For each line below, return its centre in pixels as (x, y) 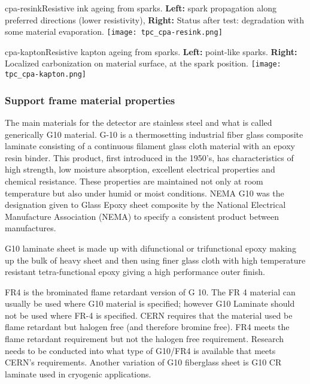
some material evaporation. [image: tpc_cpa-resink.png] (114, 31)
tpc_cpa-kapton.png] (46, 75)
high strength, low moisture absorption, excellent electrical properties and (140, 169)
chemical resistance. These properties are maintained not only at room (134, 181)
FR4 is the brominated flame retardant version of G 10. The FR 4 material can (150, 291)
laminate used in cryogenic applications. (78, 374)
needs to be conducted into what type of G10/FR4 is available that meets (140, 350)
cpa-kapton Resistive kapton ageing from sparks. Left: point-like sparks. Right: (151, 51)
